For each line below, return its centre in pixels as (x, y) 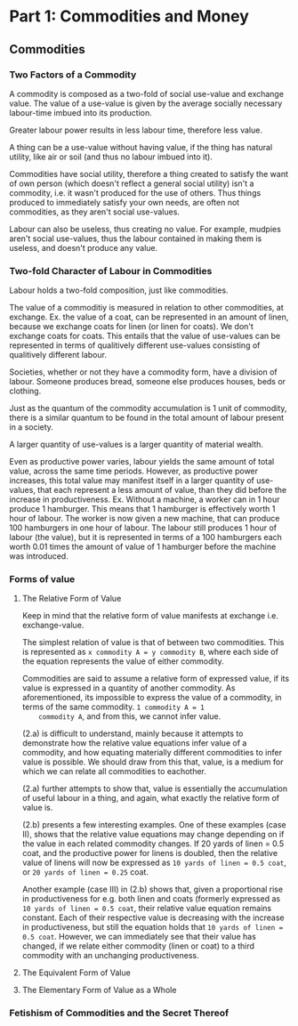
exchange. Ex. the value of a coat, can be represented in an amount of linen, (149, 317)
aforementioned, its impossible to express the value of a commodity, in (152, 698)
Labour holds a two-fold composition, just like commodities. (119, 290)
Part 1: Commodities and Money (129, 16)
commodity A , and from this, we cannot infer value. (130, 716)
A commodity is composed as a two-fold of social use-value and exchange (147, 93)
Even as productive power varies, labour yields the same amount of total (142, 462)
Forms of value (42, 579)
